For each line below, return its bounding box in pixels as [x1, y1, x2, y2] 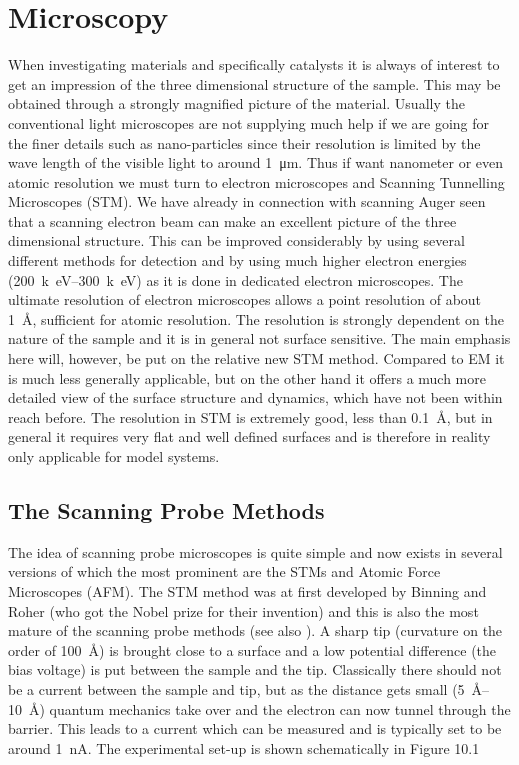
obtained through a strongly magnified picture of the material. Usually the [8, 93, 465, 114]
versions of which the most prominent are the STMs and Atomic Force [8, 561, 441, 582]
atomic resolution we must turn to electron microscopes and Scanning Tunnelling [8, 171, 505, 192]
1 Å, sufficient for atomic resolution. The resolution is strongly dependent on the [8, 308, 504, 329]
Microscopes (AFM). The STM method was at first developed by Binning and [8, 580, 487, 601]
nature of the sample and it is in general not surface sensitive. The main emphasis [8, 328, 511, 349]
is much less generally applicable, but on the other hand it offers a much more [8, 367, 486, 388]
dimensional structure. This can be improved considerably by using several [8, 230, 465, 251]
